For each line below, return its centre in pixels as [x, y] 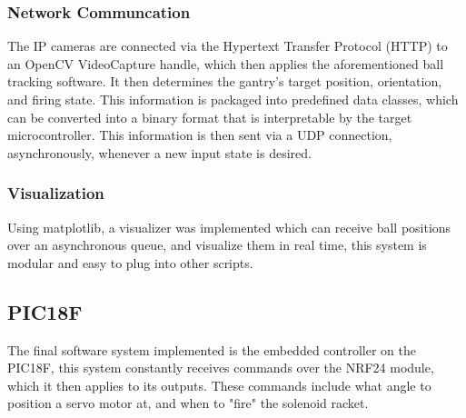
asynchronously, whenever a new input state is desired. [159, 152]
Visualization [56, 193]
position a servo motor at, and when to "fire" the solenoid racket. [188, 403]
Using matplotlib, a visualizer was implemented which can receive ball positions [229, 227]
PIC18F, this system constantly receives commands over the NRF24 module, [221, 368]
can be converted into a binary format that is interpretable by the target [210, 117]
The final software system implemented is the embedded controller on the [212, 349]
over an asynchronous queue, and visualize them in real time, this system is [217, 245]
